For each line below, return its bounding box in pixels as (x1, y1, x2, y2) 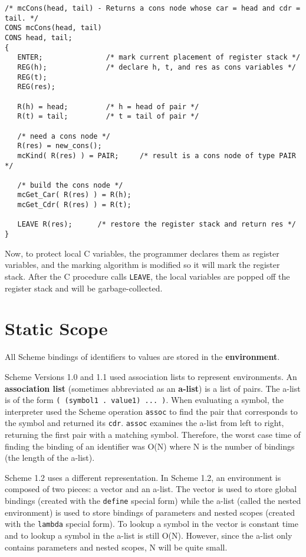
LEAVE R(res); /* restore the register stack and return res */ (17, 220, 296, 229)
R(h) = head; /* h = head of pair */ (17, 102, 199, 111)
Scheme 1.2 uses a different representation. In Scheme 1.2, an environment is (5, 471, 281, 483)
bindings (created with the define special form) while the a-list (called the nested (5, 494, 301, 507)
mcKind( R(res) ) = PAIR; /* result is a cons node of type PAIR (17, 151, 296, 160)
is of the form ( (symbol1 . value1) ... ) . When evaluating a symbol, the (5, 394, 284, 406)
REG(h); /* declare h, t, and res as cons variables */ (17, 63, 296, 71)
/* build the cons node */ (17, 181, 123, 189)
